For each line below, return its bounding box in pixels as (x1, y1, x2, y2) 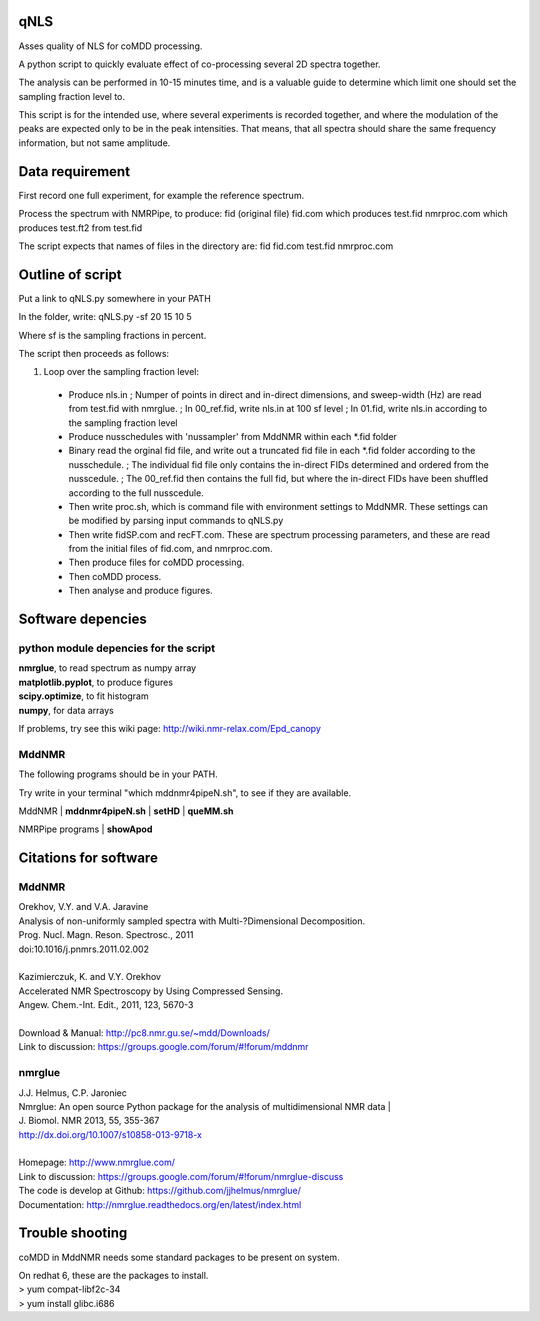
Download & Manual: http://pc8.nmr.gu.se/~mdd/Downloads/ (18, 1026, 270, 1039)
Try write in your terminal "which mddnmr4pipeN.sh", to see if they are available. (18, 786, 352, 799)
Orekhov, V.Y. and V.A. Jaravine (18, 901, 149, 913)
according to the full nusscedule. (68, 486, 204, 499)
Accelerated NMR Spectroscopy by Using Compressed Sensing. (18, 985, 284, 997)
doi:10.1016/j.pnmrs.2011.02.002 (18, 943, 150, 955)
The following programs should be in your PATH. (18, 768, 219, 780)
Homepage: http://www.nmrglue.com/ (18, 1156, 175, 1169)
